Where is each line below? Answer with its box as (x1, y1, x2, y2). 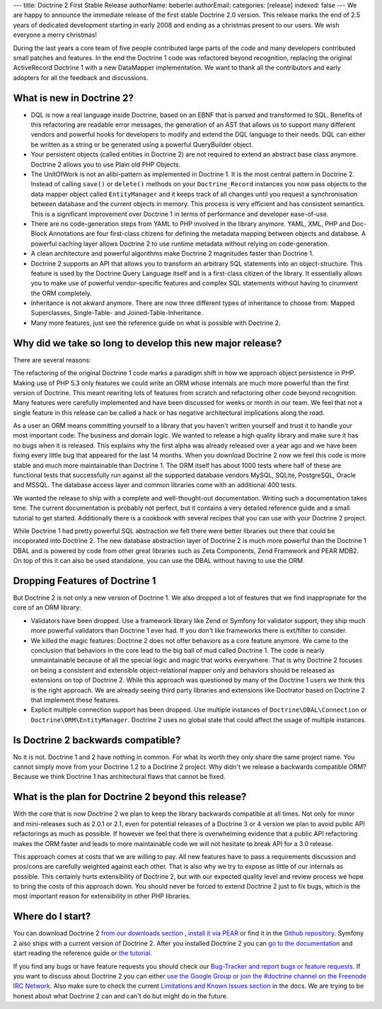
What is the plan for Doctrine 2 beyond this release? (13, 791, 247, 803)
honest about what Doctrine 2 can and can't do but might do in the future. (13, 991, 228, 1000)
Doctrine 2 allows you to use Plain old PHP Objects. (30, 160, 181, 169)
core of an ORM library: (13, 603, 81, 612)
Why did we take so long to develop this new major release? (13, 337, 282, 349)
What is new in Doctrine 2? (13, 92, 134, 104)
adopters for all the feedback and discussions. (13, 73, 149, 81)
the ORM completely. (30, 289, 92, 297)
